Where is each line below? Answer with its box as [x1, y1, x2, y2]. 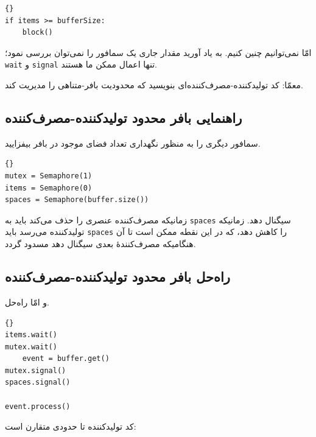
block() [22, 28, 53, 37]
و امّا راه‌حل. [5, 295, 49, 308]
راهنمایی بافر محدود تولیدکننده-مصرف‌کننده [5, 108, 242, 127]
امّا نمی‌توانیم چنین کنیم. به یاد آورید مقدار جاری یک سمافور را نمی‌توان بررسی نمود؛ [5, 46, 312, 58]
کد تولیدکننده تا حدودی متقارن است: [5, 420, 136, 433]
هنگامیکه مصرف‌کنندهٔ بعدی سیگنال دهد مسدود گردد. [5, 237, 196, 250]
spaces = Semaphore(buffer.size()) [5, 195, 149, 205]
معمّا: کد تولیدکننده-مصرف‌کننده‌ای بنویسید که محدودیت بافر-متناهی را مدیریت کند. [5, 79, 303, 91]
